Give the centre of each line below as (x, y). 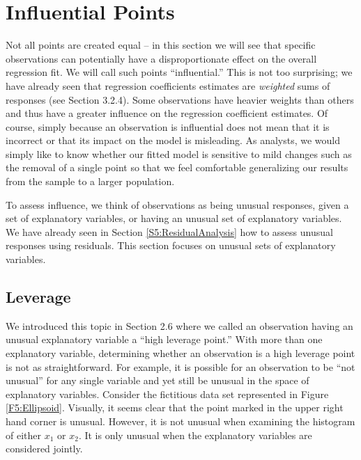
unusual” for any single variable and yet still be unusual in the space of (158, 380)
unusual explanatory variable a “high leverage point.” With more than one (164, 339)
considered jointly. (44, 449)
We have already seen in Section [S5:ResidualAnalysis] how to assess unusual (169, 231)
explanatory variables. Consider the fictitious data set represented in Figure (167, 394)
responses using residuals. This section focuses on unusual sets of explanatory (171, 245)
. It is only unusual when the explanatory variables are (195, 435)
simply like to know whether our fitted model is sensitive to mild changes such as (179, 153)
